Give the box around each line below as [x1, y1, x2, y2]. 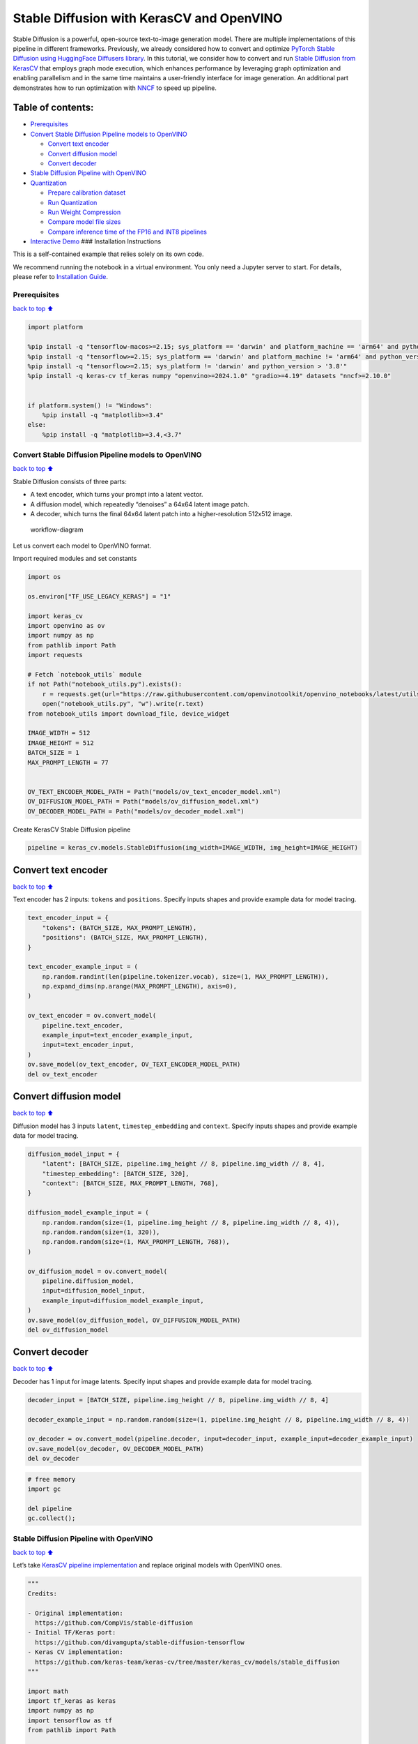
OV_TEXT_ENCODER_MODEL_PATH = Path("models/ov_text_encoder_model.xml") [27, 788, 281, 795]
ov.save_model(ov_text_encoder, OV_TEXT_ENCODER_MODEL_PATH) [27, 1060, 241, 1069]
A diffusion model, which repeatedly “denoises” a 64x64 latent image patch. [30, 499, 249, 509]
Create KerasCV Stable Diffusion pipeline [13, 825, 131, 834]
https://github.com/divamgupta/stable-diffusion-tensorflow [35, 1638, 245, 1646]
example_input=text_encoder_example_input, [42, 1031, 193, 1039]
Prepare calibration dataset [47, 188, 125, 197]
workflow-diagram [30, 525, 84, 534]
